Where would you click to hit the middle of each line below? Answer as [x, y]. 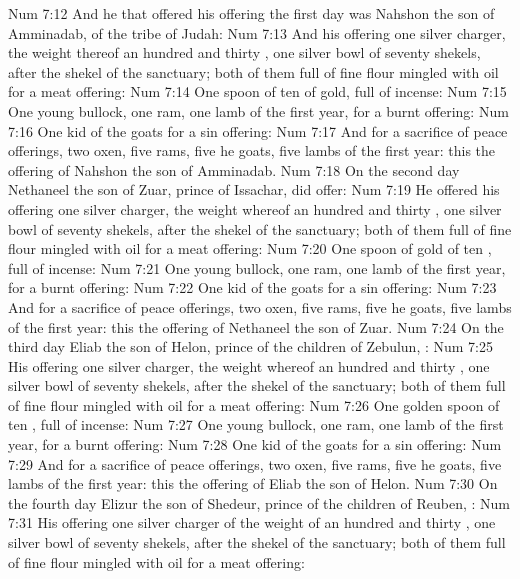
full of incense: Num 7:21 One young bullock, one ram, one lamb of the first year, [257, 267]
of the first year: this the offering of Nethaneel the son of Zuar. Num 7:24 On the [256, 326]
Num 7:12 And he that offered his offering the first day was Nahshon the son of [251, 13]
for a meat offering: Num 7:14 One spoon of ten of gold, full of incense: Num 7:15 [257, 91]
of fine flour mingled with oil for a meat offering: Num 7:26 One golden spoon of [254, 404]
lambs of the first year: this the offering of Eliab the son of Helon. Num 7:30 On [253, 483]
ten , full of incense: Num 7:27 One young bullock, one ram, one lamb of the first [256, 424]
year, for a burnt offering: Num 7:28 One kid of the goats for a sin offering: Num [255, 444]
